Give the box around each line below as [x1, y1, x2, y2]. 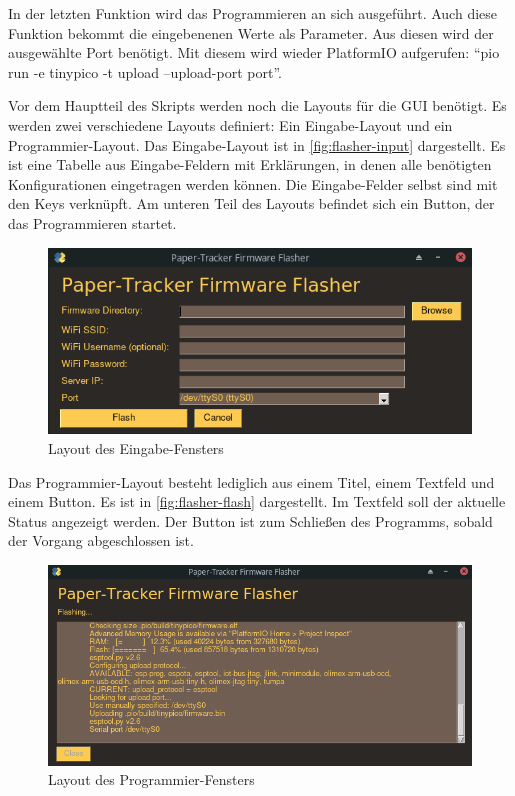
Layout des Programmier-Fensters [48, 769, 255, 790]
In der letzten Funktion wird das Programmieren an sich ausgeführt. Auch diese [8, 3, 498, 23]
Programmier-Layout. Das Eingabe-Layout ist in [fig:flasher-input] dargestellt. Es [8, 134, 506, 155]
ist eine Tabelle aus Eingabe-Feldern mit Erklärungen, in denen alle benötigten [8, 154, 492, 175]
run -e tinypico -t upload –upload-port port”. [8, 61, 282, 82]
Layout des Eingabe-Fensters [48, 437, 224, 458]
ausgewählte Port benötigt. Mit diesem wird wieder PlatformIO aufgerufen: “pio [8, 42, 500, 63]
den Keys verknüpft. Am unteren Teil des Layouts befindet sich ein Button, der [8, 193, 495, 214]
